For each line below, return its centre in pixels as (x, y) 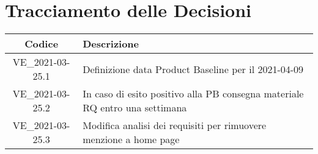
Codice (42, 44)
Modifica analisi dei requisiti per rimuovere (175, 125)
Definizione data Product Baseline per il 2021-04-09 (193, 69)
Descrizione (111, 44)
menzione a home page (131, 139)
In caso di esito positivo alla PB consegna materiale (193, 94)
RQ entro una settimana (135, 108)
